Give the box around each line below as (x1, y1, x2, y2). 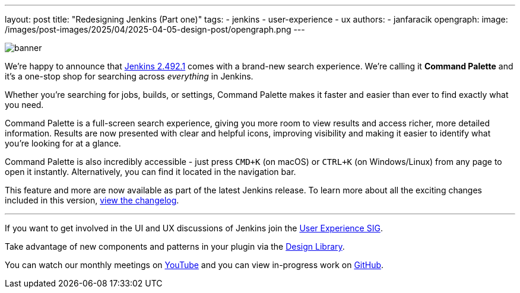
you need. (5, 100, 44, 110)
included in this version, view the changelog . (5, 195, 179, 205)
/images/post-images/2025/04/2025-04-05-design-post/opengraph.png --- (5, 24, 305, 34)
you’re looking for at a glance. (5, 138, 121, 148)
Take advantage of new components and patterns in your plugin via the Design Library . (5, 241, 345, 251)
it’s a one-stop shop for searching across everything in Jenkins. (5, 71, 253, 81)
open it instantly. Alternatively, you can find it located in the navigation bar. (5, 167, 296, 177)
